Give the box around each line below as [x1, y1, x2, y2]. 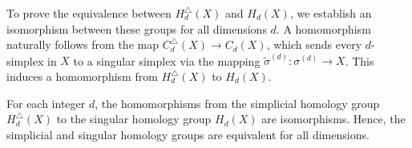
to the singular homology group [56, 110, 212, 127]
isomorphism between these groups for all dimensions [6, 20, 267, 37]
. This [345, 52, 374, 69]
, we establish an [289, 5, 372, 21]
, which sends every [266, 36, 362, 53]
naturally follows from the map [6, 36, 159, 53]
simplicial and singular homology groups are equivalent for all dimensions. [6, 126, 370, 142]
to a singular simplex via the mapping [73, 52, 261, 69]
